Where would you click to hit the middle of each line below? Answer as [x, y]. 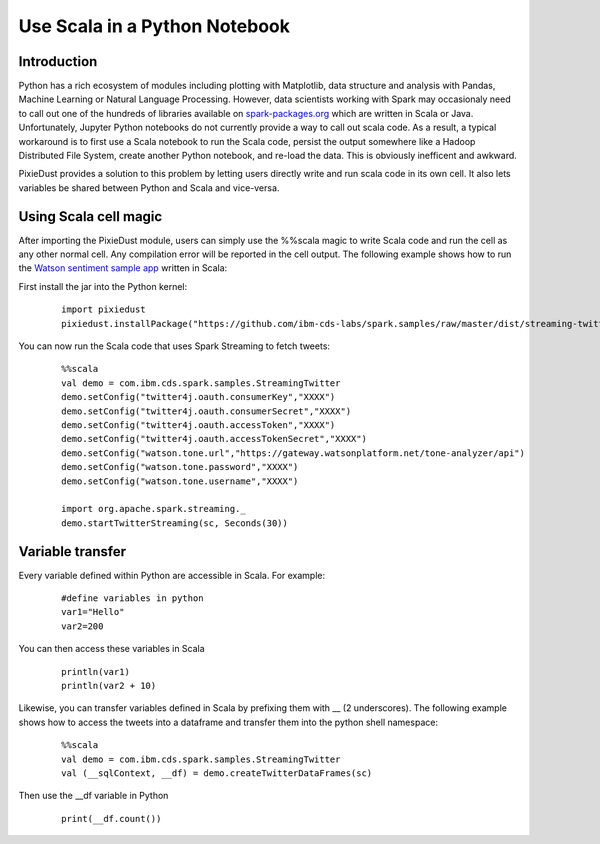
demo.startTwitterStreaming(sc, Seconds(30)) [175, 523]
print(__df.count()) [111, 818]
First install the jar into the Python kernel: [103, 286]
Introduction [58, 61]
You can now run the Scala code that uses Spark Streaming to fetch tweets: [174, 346]
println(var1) [95, 671]
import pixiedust [103, 309]
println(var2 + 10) [109, 685]
